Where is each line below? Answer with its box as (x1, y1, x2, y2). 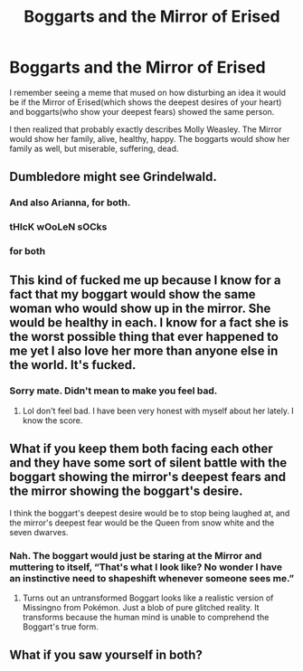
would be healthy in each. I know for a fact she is (9, 315, 289, 331)
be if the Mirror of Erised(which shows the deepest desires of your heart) (9, 97, 282, 108)
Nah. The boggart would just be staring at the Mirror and (9, 549, 262, 562)
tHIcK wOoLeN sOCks (9, 221, 108, 233)
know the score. (22, 414, 83, 426)
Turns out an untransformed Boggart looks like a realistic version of (22, 592, 274, 603)
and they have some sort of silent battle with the (9, 455, 288, 471)
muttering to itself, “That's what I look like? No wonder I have (9, 561, 283, 573)
